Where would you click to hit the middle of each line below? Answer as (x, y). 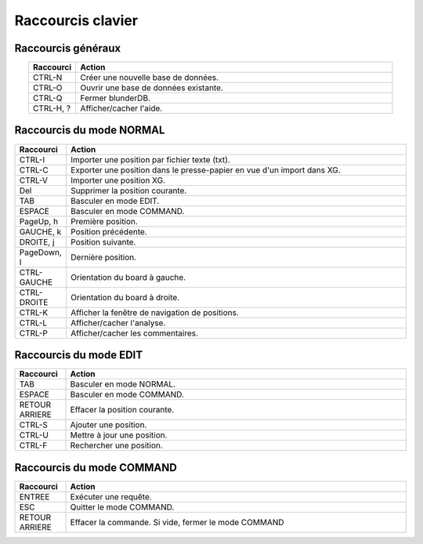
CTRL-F (33, 445)
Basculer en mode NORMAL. (123, 384)
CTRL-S (34, 425)
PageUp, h (39, 221)
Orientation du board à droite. (125, 297)
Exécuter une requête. (111, 496)
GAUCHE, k (40, 231)
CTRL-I (32, 159)
